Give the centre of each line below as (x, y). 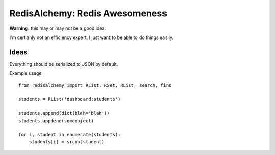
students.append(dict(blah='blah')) (64, 113)
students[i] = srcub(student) (66, 142)
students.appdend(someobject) (56, 121)
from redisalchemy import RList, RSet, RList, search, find (95, 85)
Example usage (25, 73)
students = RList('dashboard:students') (70, 99)
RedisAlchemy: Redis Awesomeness (88, 13)
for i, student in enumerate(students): (70, 135)
